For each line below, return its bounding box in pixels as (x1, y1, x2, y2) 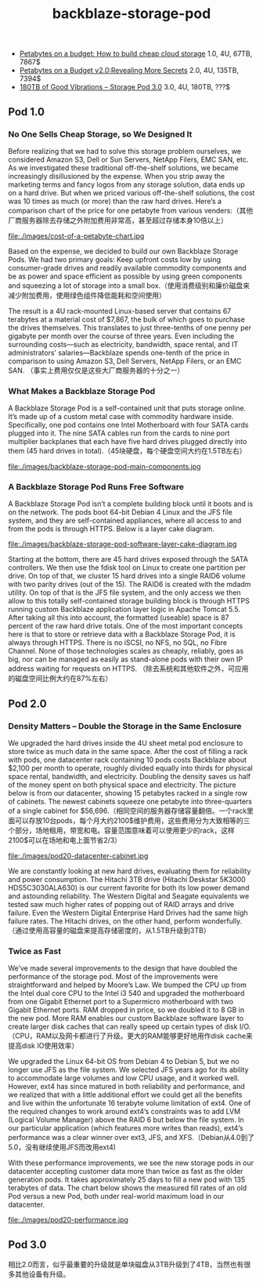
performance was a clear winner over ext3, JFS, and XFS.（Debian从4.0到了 (8, 1133, 255, 1142)
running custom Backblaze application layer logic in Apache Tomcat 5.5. (8, 605, 241, 614)
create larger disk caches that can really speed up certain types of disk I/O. (8, 1022, 251, 1032)
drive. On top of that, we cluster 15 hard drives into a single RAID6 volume (8, 571, 246, 581)
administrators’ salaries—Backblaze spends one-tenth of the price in (8, 348, 229, 357)
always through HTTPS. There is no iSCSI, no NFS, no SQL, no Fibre (8, 638, 228, 647)
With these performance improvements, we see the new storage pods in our (8, 1158, 254, 1168)
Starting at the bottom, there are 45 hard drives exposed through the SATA (8, 555, 249, 564)
